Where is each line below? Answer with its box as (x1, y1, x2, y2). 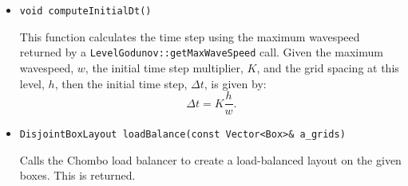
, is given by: (204, 75, 267, 91)
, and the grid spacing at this (256, 59, 399, 76)
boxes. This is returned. (19, 167, 136, 184)
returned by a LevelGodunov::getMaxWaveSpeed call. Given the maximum (19, 44, 383, 60)
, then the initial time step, (54, 75, 188, 91)
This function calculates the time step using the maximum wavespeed (19, 28, 360, 45)
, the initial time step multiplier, (85, 59, 244, 76)
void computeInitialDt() (19, 6, 152, 17)
